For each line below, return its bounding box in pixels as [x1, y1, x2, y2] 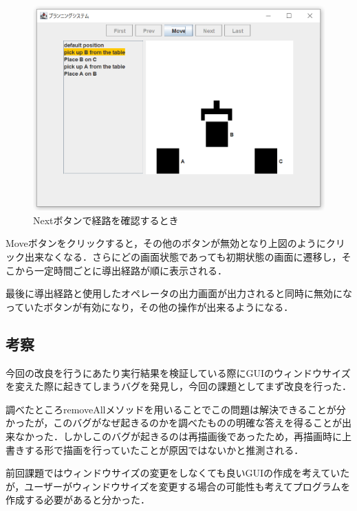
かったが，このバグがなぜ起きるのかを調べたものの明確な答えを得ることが [6, 415, 342, 430]
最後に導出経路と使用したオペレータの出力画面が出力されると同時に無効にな [6, 286, 352, 301]
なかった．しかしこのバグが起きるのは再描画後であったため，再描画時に [14, 428, 342, 443]
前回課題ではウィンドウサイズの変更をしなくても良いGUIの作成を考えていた [6, 466, 350, 480]
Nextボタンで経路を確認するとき [33, 213, 179, 227]
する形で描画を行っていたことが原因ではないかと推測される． [24, 442, 304, 457]
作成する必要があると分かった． [6, 492, 150, 507]
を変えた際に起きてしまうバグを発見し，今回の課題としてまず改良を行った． [6, 379, 351, 393]
